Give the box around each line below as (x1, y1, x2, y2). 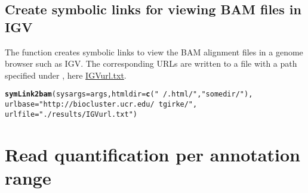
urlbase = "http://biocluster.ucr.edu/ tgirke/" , (5, 100, 198, 109)
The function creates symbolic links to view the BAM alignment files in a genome (5, 45, 303, 58)
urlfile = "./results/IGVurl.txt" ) (5, 110, 137, 119)
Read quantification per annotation (5, 142, 300, 166)
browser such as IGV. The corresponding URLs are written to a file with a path (5, 57, 297, 70)
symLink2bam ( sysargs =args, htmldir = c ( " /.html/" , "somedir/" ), (5, 90, 253, 99)
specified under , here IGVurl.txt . (5, 69, 127, 81)
